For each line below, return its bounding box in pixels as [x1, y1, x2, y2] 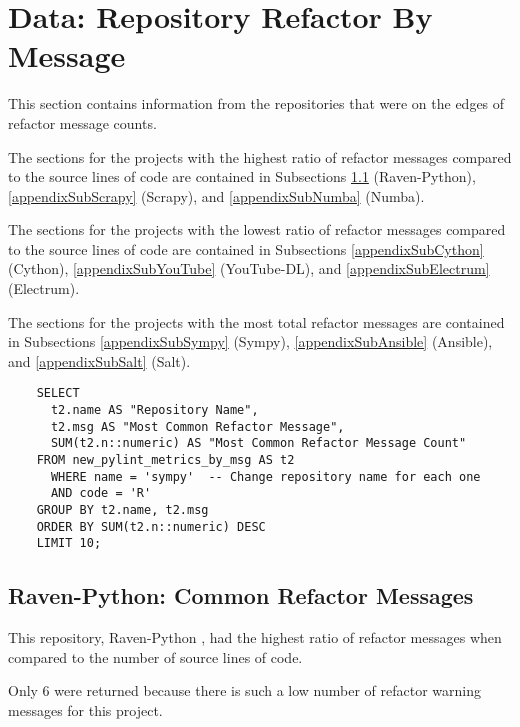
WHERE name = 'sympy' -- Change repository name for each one [50, 469, 481, 484]
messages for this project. [8, 699, 163, 720]
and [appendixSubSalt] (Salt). [8, 350, 191, 371]
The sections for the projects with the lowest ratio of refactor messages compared [8, 219, 506, 240]
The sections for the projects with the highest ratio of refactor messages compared [8, 146, 512, 167]
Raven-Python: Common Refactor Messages [8, 580, 474, 611]
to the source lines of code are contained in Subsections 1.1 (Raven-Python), [8, 166, 476, 187]
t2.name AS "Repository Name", [50, 403, 259, 418]
